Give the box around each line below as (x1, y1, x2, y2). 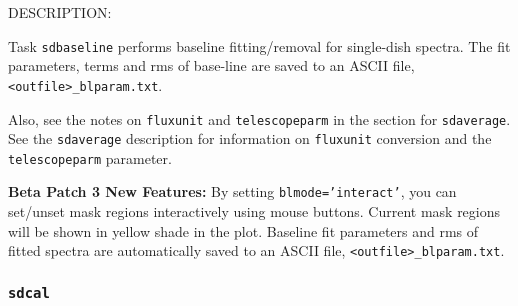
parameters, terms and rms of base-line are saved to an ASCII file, (8, 55, 415, 76)
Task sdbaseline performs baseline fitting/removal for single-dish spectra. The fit (8, 35, 511, 56)
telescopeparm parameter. (8, 147, 172, 168)
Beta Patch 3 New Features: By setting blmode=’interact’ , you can (8, 181, 457, 202)
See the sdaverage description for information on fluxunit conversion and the (8, 128, 492, 149)
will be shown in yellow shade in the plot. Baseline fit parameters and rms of (8, 220, 479, 241)
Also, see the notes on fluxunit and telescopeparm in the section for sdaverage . (8, 108, 511, 129)
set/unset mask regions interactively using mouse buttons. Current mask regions (8, 201, 501, 222)
